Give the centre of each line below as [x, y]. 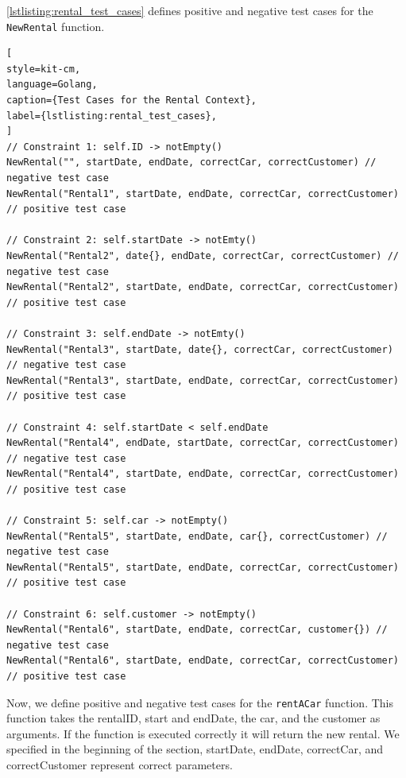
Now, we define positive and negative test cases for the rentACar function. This [200, 702]
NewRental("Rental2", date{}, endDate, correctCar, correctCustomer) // [203, 255]
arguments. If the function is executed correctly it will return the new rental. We [203, 733]
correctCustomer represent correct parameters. [120, 765]
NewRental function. [56, 26]
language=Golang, [52, 85]
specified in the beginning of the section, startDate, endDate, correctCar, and [195, 749]
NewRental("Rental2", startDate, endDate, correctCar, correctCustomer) [203, 287]
